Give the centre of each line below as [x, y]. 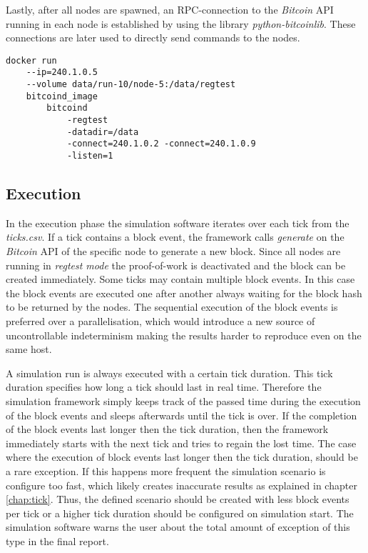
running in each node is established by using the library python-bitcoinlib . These [181, 23]
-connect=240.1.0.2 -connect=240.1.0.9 [161, 144]
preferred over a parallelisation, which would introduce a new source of [160, 321]
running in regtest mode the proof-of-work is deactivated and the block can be [176, 265]
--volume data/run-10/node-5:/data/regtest [131, 85]
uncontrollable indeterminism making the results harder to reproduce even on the [184, 335]
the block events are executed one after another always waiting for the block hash [184, 293]
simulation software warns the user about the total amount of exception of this [178, 527]
